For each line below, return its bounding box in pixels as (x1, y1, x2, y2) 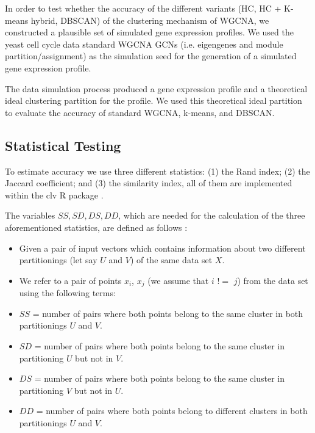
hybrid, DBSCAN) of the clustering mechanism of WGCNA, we (30, 13, 269, 26)
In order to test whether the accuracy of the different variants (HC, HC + (5, 2, 281, 14)
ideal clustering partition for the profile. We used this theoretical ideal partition (5, 94, 302, 107)
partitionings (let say (19, 253, 97, 266)
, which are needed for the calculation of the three (118, 209, 305, 222)
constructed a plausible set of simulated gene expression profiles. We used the (5, 26, 294, 38)
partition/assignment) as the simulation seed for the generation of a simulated (5, 49, 297, 62)
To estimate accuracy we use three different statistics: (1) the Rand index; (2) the (5, 164, 310, 177)
